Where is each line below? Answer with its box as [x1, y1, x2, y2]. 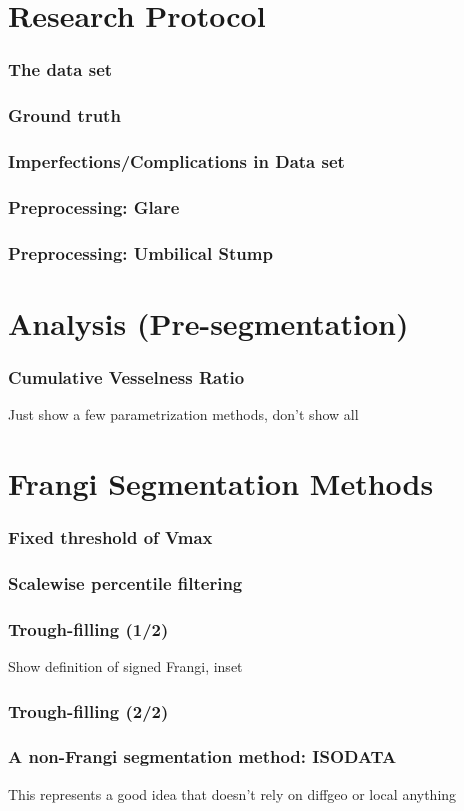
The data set [8, 57, 113, 82]
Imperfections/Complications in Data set [8, 148, 345, 173]
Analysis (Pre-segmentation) [8, 302, 409, 343]
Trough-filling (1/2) [8, 616, 169, 641]
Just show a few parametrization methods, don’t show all [8, 404, 359, 425]
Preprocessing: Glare [8, 194, 180, 219]
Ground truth [8, 103, 121, 128]
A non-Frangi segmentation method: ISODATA [8, 744, 397, 769]
